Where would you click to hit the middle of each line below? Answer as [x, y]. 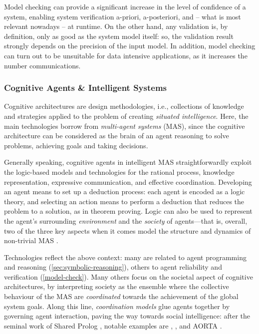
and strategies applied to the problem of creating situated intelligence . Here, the [126, 116]
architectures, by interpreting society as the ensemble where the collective [117, 286]
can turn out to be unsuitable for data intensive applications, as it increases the [126, 55]
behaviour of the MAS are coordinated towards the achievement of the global [121, 296]
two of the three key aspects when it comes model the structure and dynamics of [128, 230]
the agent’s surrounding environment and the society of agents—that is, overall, [126, 220]
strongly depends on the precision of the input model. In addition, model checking [130, 46]
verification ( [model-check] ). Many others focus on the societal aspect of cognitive [129, 276]
